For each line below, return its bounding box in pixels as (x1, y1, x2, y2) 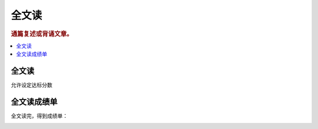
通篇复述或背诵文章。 (11, 29, 73, 38)
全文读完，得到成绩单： (11, 113, 68, 120)
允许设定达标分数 (11, 81, 52, 88)
